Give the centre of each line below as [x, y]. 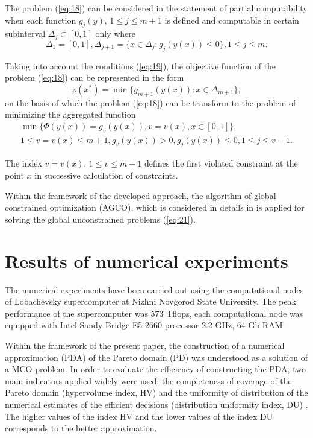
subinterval [25, 33]
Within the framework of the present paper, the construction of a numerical [145, 345]
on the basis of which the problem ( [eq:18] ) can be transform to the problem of [150, 102]
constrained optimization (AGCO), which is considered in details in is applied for [155, 207]
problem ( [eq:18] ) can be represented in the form [95, 78]
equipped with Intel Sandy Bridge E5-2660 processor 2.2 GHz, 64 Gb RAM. [145, 325]
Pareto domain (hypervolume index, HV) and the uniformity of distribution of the [156, 392]
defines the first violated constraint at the [221, 163]
